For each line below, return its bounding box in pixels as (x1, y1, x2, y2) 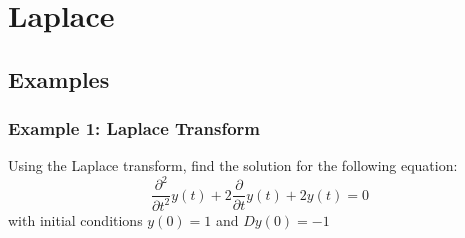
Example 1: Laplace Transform (8, 116, 260, 141)
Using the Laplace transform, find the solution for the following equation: (8, 155, 458, 176)
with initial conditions (8, 209, 143, 230)
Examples (8, 63, 110, 94)
